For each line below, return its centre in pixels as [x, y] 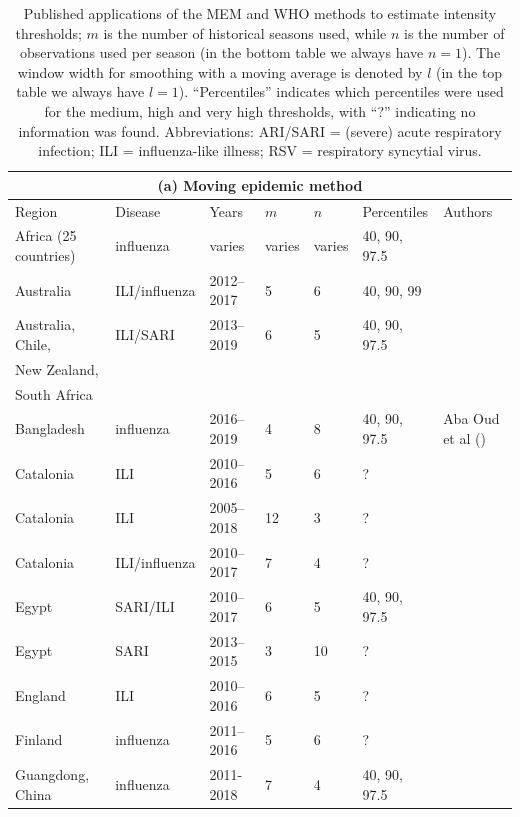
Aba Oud [471, 418]
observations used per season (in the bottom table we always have [221, 52]
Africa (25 [46, 235]
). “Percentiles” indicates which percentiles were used [341, 91]
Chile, [33, 343]
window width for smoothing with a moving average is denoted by [220, 71]
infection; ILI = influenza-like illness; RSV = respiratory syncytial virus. [260, 150]
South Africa [54, 393]
